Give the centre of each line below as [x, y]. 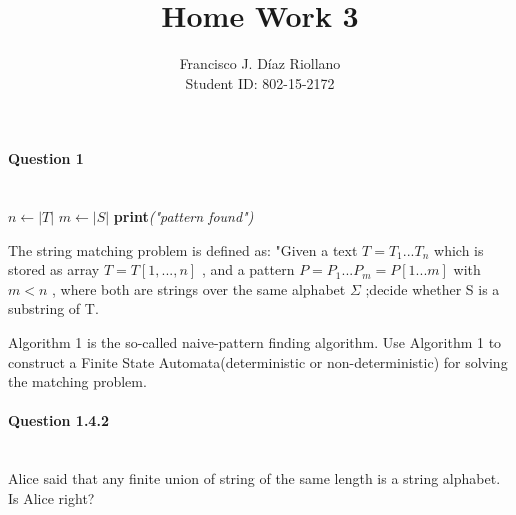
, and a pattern [248, 269]
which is [459, 249]
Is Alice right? [51, 497]
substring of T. [53, 308]
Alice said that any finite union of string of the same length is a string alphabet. [254, 478]
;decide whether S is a [432, 288]
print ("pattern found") [183, 216]
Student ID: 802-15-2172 [260, 82]
